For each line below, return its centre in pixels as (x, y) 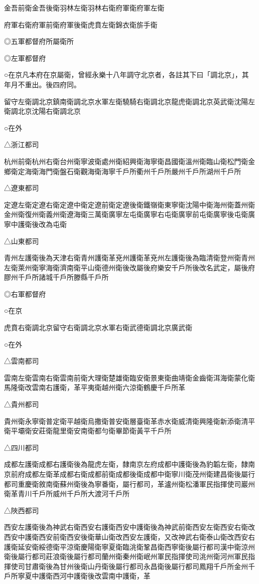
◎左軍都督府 (25, 58)
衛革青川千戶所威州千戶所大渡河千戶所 (67, 493)
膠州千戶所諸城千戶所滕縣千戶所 (56, 277)
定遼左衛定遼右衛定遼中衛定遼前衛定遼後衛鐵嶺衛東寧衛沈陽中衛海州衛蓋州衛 (129, 204)
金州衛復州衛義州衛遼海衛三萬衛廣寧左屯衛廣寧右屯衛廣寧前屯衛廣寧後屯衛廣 (129, 214)
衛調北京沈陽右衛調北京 (42, 111)
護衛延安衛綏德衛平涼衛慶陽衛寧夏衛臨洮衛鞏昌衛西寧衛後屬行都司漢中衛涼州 (129, 546)
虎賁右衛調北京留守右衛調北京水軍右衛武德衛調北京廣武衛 (98, 327)
